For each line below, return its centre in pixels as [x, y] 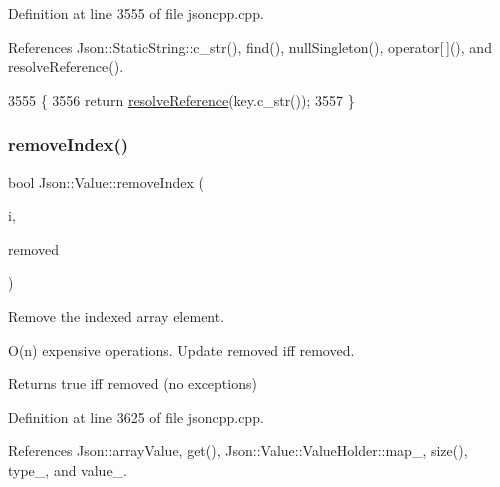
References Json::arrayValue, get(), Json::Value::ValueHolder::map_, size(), [238, 450]
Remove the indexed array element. [116, 315]
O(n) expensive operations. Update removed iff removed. [181, 349]
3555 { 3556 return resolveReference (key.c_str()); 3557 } [181, 99]
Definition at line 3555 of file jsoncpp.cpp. [136, 13]
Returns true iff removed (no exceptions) [132, 383]
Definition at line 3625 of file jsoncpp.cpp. [136, 416]
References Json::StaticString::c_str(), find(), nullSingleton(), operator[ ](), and [250, 46]
